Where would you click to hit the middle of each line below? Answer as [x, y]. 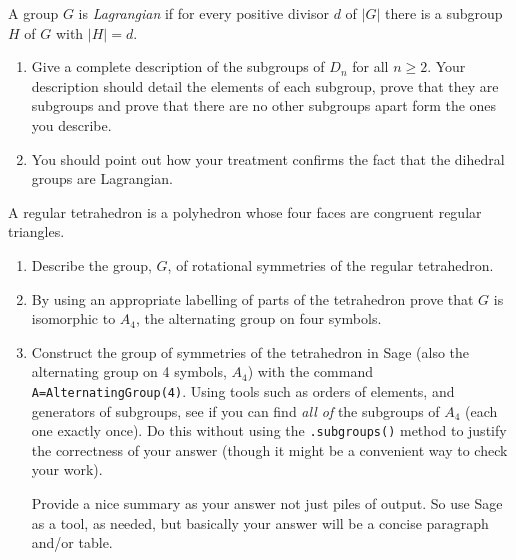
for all [370, 66]
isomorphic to [73, 318]
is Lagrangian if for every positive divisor [203, 13]
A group [33, 13]
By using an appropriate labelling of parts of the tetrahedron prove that [252, 298]
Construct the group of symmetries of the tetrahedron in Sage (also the [250, 351]
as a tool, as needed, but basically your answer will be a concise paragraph [260, 522]
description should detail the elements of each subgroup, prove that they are [265, 85]
